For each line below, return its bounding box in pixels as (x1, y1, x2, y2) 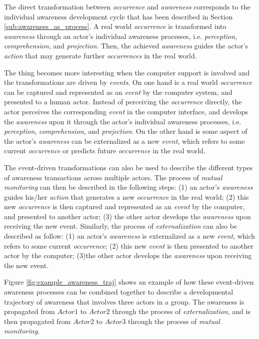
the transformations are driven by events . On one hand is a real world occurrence (4, 77, 252, 87)
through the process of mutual (128, 316, 220, 326)
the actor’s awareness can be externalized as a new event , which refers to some (4, 135, 245, 146)
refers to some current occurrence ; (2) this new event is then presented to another (4, 240, 253, 251)
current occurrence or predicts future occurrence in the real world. (4, 145, 205, 156)
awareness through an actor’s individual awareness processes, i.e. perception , (4, 30, 237, 41)
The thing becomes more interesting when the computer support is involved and (4, 67, 250, 77)
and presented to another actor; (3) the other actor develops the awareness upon (4, 211, 251, 221)
